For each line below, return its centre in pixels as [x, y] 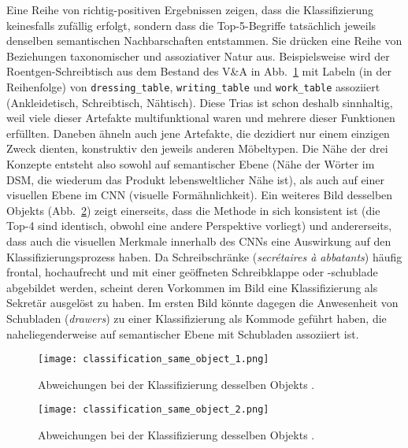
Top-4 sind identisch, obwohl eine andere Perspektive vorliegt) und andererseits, [199, 226]
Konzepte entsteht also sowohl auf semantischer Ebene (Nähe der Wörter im [191, 164]
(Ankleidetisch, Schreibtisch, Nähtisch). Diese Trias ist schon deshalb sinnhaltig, [200, 102]
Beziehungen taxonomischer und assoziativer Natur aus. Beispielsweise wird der [198, 56]
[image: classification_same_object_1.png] [154, 359]
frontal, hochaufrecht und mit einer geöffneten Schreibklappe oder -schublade [192, 272]
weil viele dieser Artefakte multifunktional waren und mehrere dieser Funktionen [201, 118]
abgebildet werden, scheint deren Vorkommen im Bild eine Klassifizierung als [192, 287]
